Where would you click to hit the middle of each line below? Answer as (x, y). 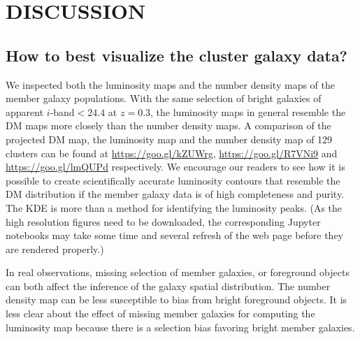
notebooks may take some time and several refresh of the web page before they (175, 235)
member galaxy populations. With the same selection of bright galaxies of (164, 98)
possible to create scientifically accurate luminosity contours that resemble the (173, 180)
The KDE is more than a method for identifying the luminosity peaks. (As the (174, 207)
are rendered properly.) (55, 248)
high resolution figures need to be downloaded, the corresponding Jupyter (163, 221)
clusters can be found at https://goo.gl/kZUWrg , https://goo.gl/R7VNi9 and (172, 153)
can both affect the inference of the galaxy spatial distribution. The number (168, 286)
